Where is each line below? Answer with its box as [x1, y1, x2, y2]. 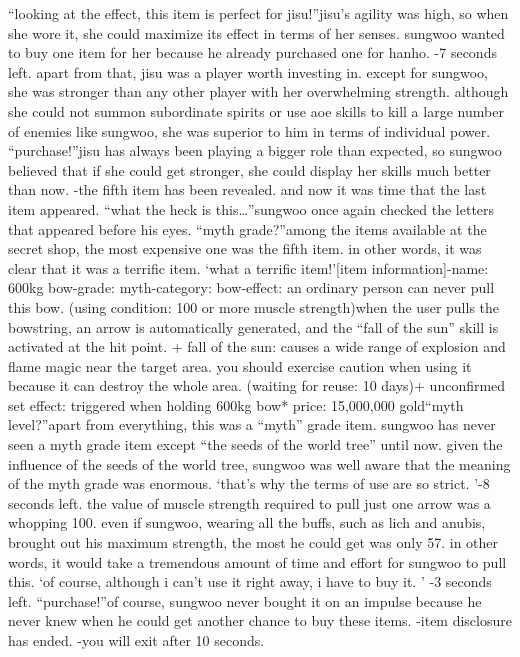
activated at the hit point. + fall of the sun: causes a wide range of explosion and [8, 336, 506, 357]
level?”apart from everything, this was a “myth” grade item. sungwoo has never [8, 414, 496, 435]
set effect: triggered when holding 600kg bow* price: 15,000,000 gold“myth [8, 394, 464, 415]
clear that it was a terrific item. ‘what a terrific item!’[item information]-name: [8, 257, 489, 278]
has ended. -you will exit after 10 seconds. [8, 630, 265, 650]
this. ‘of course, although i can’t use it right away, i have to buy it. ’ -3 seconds [8, 571, 492, 592]
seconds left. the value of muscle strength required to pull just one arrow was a [8, 492, 491, 513]
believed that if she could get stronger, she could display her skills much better [8, 159, 491, 180]
